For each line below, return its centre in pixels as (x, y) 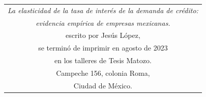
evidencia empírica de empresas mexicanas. (103, 22)
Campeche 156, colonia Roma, (103, 72)
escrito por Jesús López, (103, 35)
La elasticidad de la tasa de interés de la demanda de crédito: (103, 10)
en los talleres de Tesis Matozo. (103, 60)
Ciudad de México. (103, 85)
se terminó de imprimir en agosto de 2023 (103, 48)
